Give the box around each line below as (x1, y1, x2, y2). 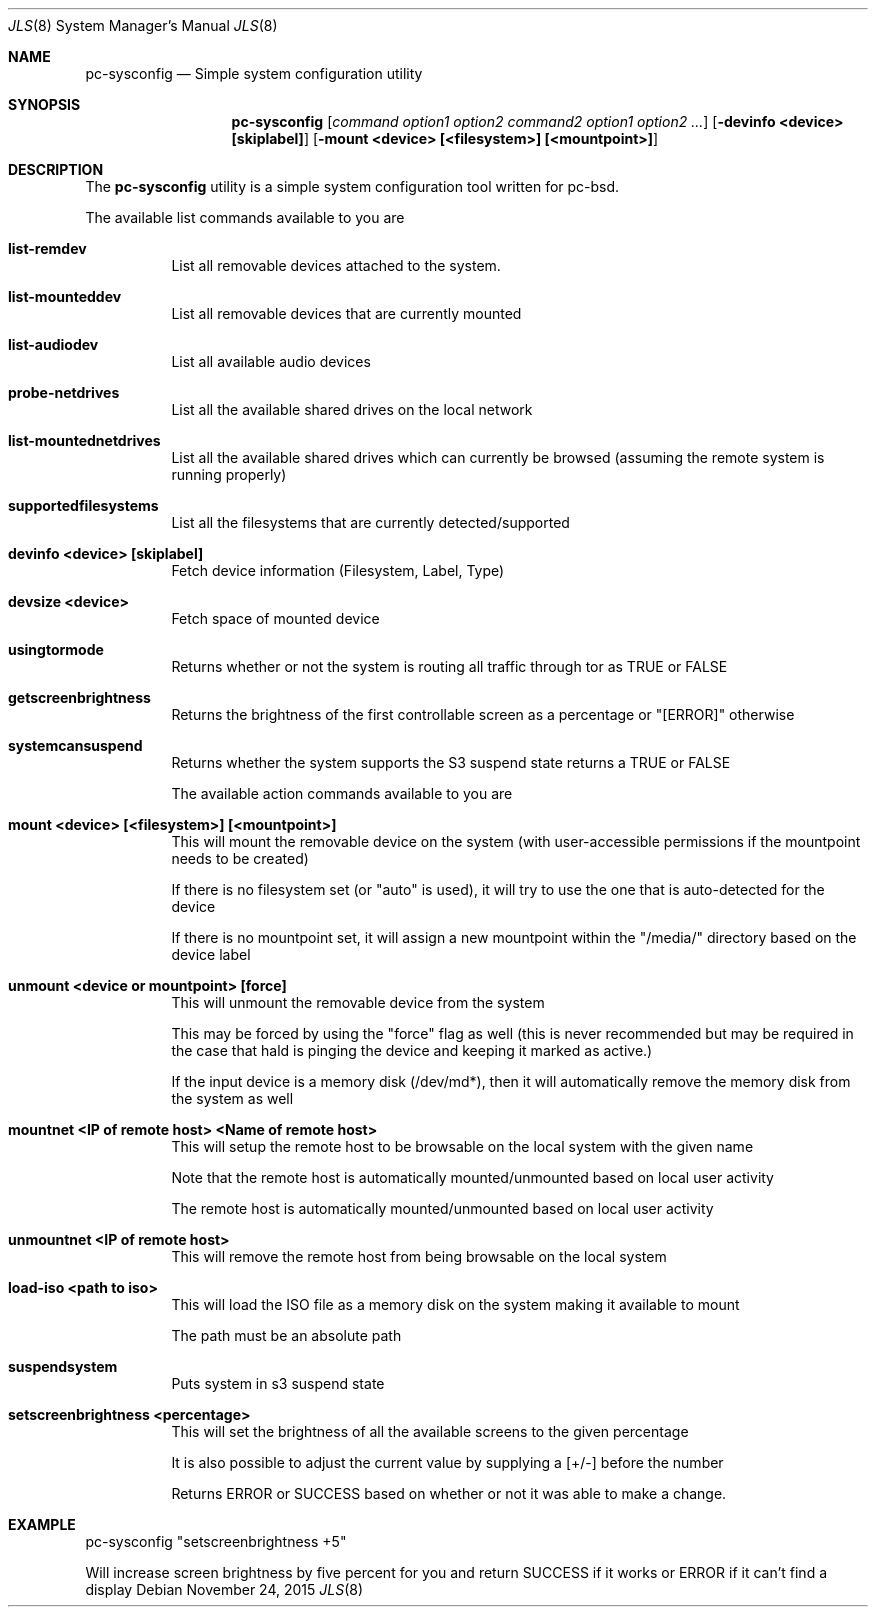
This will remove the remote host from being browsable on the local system (171, 1248, 667, 1265)
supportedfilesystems (8, 497, 159, 514)
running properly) (171, 466, 287, 483)
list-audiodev (8, 336, 99, 353)
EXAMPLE (8, 1516, 76, 1533)
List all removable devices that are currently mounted (171, 305, 522, 322)
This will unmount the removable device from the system (171, 994, 545, 1011)
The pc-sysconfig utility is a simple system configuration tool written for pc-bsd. (85, 178, 620, 195)
